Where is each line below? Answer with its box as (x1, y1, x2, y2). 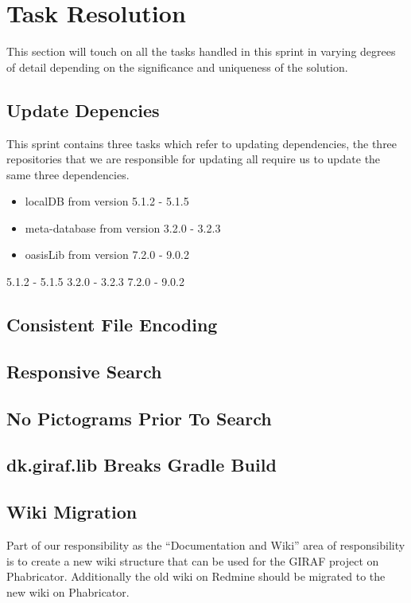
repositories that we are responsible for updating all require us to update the (6, 151, 381, 167)
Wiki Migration (6, 499, 138, 524)
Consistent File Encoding (6, 312, 218, 337)
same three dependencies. (6, 166, 130, 182)
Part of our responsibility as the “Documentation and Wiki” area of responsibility (6, 537, 405, 553)
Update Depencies (6, 97, 160, 122)
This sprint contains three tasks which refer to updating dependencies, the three (6, 135, 397, 151)
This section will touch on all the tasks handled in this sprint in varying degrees (6, 43, 396, 60)
